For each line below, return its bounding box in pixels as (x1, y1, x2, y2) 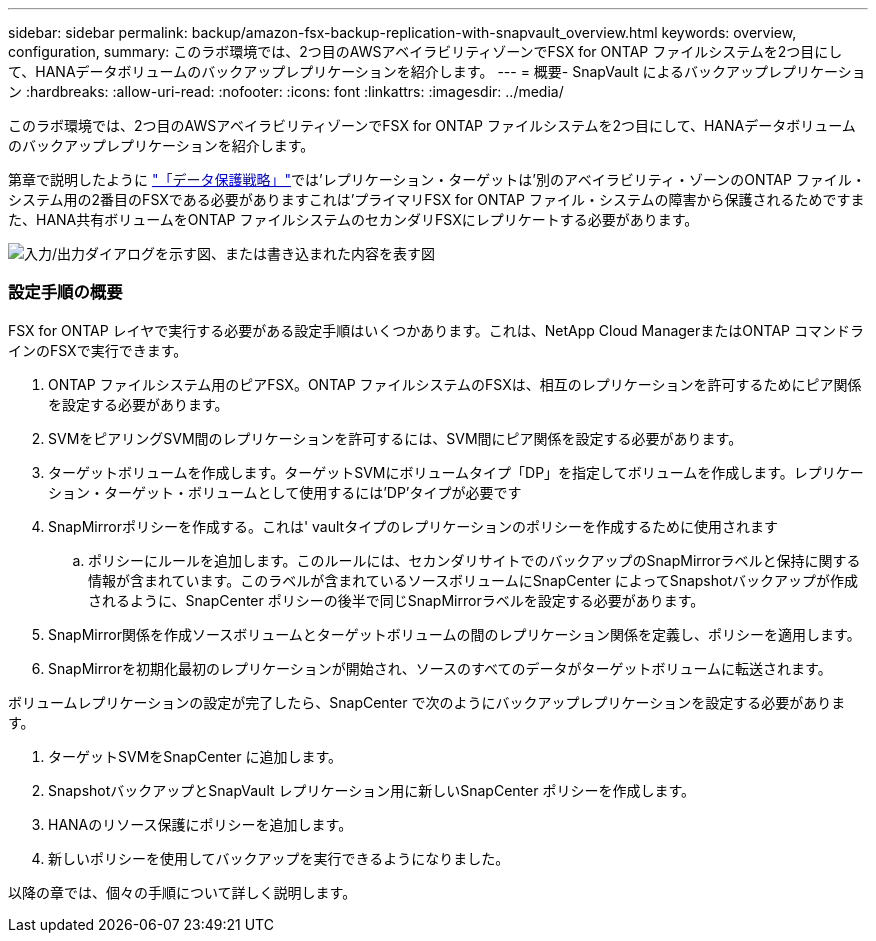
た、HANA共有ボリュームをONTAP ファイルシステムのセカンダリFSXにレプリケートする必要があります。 (8, 211, 699, 228)
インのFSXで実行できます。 (8, 341, 188, 359)
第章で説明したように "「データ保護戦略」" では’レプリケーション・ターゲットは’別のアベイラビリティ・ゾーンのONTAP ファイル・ (8, 171, 866, 188)
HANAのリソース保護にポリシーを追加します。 (48, 815, 353, 833)
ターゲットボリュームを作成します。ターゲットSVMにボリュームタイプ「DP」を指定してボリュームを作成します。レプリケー (48, 463, 864, 481)
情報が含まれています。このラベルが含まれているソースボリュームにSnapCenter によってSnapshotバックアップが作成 (88, 571, 859, 589)
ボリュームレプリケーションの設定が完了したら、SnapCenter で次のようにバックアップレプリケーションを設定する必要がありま (8, 693, 846, 711)
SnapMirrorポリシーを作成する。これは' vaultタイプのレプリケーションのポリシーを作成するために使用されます (48, 517, 778, 535)
